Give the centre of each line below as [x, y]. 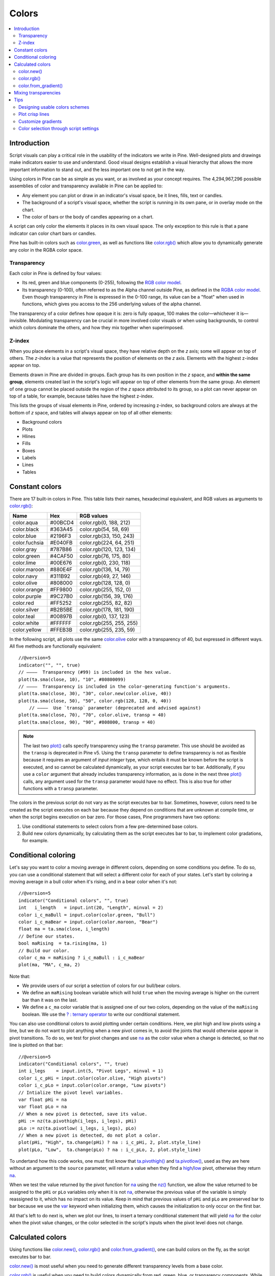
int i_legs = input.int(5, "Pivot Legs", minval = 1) [91, 1071]
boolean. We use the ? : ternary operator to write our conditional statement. [101, 1014]
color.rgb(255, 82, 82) [106, 603]
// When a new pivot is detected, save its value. [83, 1114]
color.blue [24, 536]
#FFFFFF [61, 623]
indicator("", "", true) [49, 665]
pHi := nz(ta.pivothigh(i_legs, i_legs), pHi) [78, 1121]
